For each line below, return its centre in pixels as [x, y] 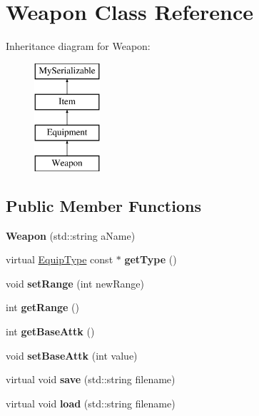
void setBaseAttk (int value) [72, 355]
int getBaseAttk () [50, 331]
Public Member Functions [103, 205]
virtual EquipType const [60, 259]
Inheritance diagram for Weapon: [78, 46]
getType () [151, 259]
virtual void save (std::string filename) [91, 379]
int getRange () [42, 307]
